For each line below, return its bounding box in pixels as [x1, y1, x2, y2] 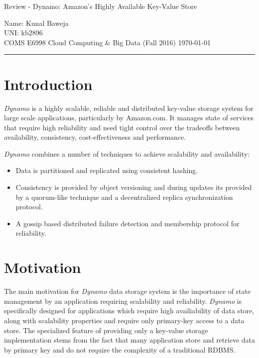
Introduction [4, 74, 93, 94]
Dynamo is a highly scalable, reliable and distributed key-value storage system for [4, 102, 254, 113]
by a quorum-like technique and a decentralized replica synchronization [15, 191, 233, 202]
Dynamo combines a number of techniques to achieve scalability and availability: [4, 148, 250, 159]
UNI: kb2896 [4, 27, 43, 38]
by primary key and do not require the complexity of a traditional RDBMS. [4, 344, 236, 355]
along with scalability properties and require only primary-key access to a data [4, 315, 245, 325]
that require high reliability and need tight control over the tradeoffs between [4, 122, 240, 132]
